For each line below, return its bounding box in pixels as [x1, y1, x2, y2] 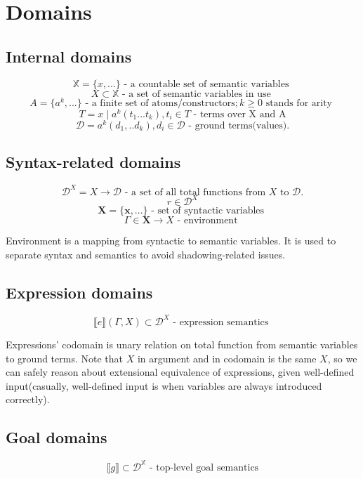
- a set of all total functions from [124, 187, 266, 197]
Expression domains [6, 281, 153, 303]
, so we [327, 350, 357, 365]
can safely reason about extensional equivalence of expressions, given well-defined [6, 365, 355, 379]
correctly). [6, 392, 50, 407]
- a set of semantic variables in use [121, 88, 271, 99]
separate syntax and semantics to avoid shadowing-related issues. [6, 247, 286, 261]
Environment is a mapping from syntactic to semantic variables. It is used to [6, 233, 336, 248]
